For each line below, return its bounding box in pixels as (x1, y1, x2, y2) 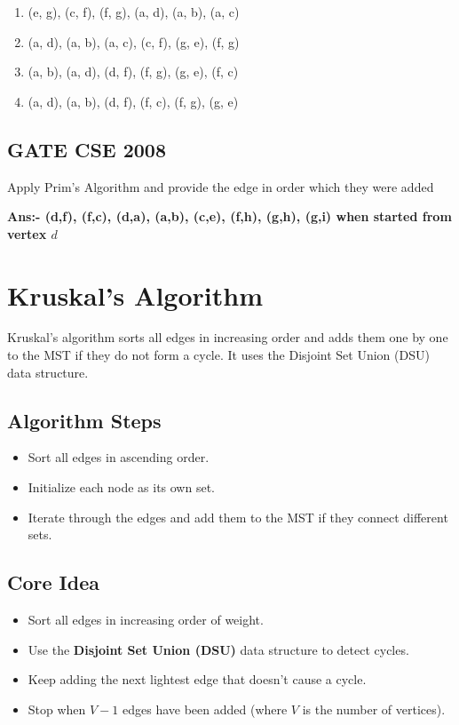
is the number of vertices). (302, 699, 446, 718)
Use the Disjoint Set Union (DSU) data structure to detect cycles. (28, 640, 409, 658)
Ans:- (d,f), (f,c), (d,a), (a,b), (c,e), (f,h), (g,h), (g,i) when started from (7, 207, 452, 226)
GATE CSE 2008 (7, 135, 167, 163)
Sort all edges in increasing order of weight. (28, 610, 264, 629)
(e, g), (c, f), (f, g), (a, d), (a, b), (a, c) (28, 3, 240, 20)
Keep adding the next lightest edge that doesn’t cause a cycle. (28, 670, 367, 689)
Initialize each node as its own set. (28, 478, 215, 497)
